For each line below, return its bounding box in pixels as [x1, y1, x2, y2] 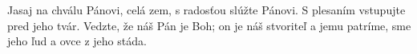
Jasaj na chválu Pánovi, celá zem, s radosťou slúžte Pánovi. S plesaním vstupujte [7, 2, 406, 17]
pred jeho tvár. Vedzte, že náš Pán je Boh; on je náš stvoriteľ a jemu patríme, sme [7, 17, 411, 33]
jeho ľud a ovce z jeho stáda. [7, 33, 147, 49]
